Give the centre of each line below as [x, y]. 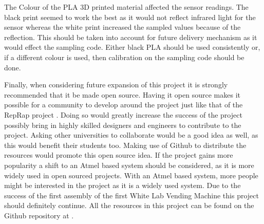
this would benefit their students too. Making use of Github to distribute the [125, 145]
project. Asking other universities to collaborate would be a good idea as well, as [131, 135]
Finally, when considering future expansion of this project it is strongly [116, 85]
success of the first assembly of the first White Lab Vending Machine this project [131, 195]
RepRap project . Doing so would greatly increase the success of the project [123, 114]
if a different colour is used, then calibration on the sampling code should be [124, 57]
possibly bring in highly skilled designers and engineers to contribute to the [123, 125]
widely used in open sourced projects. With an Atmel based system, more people [131, 175]
